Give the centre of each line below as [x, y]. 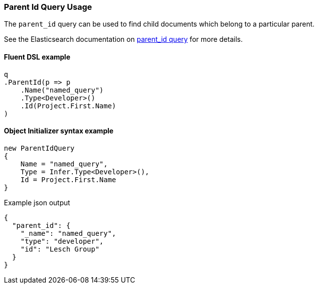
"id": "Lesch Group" [60, 249]
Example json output [37, 202]
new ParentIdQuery [39, 148]
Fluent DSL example [37, 57]
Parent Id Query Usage [48, 7]
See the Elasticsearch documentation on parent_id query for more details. [123, 39]
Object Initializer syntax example [59, 131]
